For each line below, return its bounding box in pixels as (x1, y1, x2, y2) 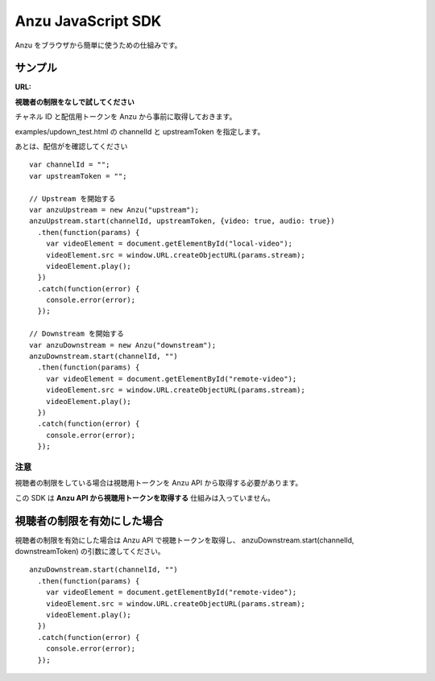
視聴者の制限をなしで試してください (14, 97, 135, 106)
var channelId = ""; (29, 160, 110, 169)
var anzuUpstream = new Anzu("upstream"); (29, 205, 200, 214)
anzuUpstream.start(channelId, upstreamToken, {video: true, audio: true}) (29, 217, 335, 225)
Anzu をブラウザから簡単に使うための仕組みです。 (14, 40, 182, 50)
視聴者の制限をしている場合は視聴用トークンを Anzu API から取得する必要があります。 (14, 478, 303, 488)
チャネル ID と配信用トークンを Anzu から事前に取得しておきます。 (14, 112, 237, 122)
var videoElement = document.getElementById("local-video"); (45, 239, 293, 249)
